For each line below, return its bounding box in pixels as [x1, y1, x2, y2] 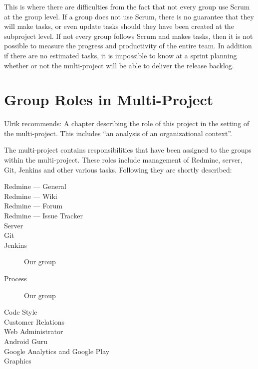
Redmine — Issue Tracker [4, 210, 83, 221]
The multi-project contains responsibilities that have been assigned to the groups [4, 145, 252, 155]
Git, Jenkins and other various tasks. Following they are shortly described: [4, 164, 232, 175]
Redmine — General [4, 181, 66, 191]
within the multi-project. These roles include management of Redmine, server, [4, 155, 243, 165]
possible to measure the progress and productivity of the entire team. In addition [4, 40, 252, 51]
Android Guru [4, 336, 47, 346]
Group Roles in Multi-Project [4, 89, 214, 110]
